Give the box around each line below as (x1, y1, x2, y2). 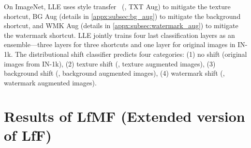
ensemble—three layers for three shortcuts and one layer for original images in (4, 39, 236, 49)
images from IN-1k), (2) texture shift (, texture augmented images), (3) (4, 58, 216, 68)
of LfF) (4, 125, 52, 145)
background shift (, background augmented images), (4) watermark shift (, (4, 68, 225, 78)
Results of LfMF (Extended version (4, 106, 245, 126)
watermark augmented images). (4, 77, 97, 87)
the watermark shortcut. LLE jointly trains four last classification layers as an (4, 30, 235, 40)
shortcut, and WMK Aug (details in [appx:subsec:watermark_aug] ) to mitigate (4, 20, 238, 31)
